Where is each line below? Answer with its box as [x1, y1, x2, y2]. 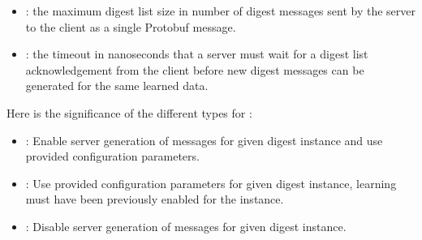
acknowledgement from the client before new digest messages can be [25, 61, 364, 78]
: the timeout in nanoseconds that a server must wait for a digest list [25, 45, 368, 62]
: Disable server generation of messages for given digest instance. [25, 217, 347, 234]
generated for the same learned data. [25, 77, 209, 94]
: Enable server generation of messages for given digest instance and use [25, 131, 383, 148]
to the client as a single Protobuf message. [25, 18, 236, 35]
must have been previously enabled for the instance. [25, 191, 284, 208]
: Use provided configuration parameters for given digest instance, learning [25, 174, 397, 191]
